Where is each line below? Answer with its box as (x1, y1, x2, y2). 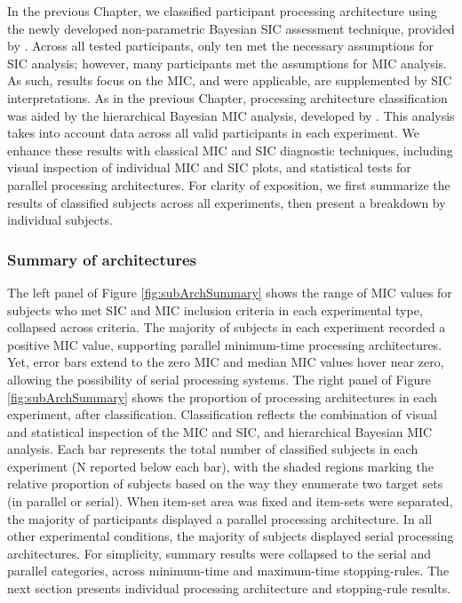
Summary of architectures (7, 248, 197, 270)
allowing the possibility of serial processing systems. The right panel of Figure (7, 369, 431, 388)
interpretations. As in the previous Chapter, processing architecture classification (7, 88, 448, 107)
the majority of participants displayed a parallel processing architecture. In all (7, 509, 433, 528)
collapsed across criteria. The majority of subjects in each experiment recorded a (7, 318, 446, 337)
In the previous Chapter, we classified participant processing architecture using (7, 2, 437, 20)
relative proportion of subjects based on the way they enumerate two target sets (7, 474, 443, 493)
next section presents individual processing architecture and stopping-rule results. (7, 579, 451, 598)
